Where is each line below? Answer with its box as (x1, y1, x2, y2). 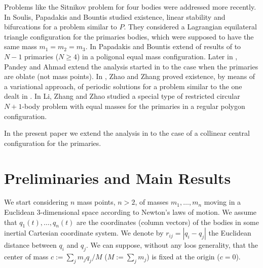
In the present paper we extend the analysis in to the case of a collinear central (4, 128, 250, 138)
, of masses (135, 197, 169, 207)
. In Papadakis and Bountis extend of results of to (85, 41, 241, 52)
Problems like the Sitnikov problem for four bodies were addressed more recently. (4, 2, 256, 12)
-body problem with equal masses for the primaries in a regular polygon (22, 100, 245, 111)
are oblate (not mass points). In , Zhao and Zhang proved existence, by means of (4, 71, 255, 82)
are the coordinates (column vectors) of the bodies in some (77, 216, 259, 227)
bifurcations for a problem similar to (4, 21, 117, 32)
